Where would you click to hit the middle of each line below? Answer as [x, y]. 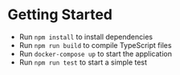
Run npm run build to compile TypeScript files [95, 45]
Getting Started [60, 15]
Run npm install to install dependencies [86, 37]
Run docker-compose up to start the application [95, 53]
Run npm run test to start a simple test [83, 62]
